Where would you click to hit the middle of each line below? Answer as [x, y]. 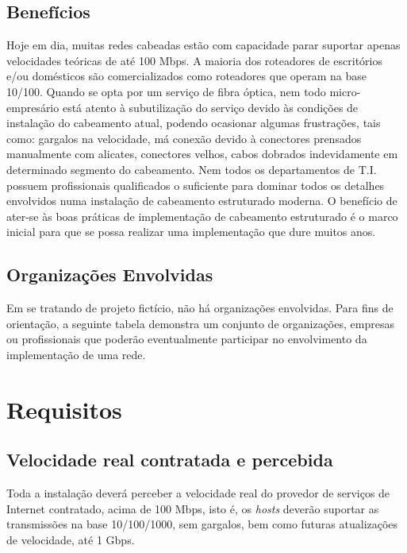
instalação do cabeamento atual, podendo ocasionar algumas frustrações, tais [194, 123]
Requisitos [64, 409]
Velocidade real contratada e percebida [170, 460]
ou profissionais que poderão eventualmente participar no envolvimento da [187, 339]
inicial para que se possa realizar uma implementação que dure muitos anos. [191, 232]
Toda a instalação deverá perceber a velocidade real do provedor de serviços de [198, 493]
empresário [33, 107]
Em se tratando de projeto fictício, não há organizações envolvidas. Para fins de [200, 308]
